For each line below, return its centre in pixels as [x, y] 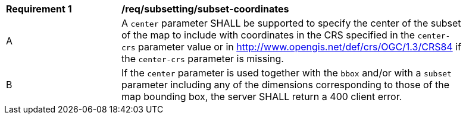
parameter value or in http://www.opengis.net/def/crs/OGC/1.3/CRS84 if [299, 47]
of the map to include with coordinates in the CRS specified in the [268, 35]
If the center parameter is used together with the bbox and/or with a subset [287, 73]
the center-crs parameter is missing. [203, 59]
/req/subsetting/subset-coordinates [205, 9]
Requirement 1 [39, 9]
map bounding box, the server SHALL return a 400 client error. [262, 97]
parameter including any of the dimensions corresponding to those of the [286, 85]
